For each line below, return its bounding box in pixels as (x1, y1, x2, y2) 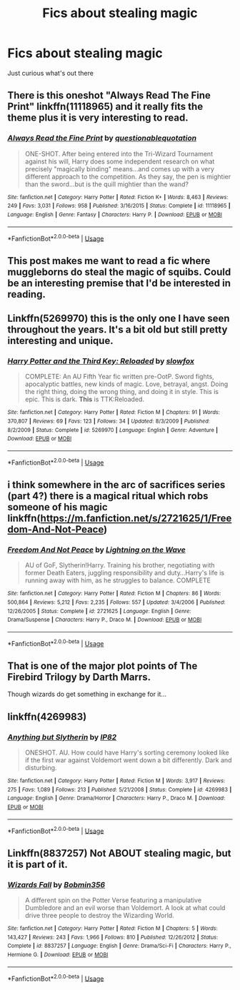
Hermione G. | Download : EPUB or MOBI (7, 951, 109, 959)
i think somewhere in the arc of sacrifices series (7, 479, 226, 490)
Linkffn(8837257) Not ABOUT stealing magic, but (7, 847, 231, 859)
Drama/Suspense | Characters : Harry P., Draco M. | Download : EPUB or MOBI (7, 616, 202, 624)
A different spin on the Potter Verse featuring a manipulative (24, 896, 202, 904)
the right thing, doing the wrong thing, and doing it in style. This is (24, 388, 219, 396)
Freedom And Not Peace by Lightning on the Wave (7, 545, 186, 555)
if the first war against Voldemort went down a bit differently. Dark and (24, 756, 232, 764)
